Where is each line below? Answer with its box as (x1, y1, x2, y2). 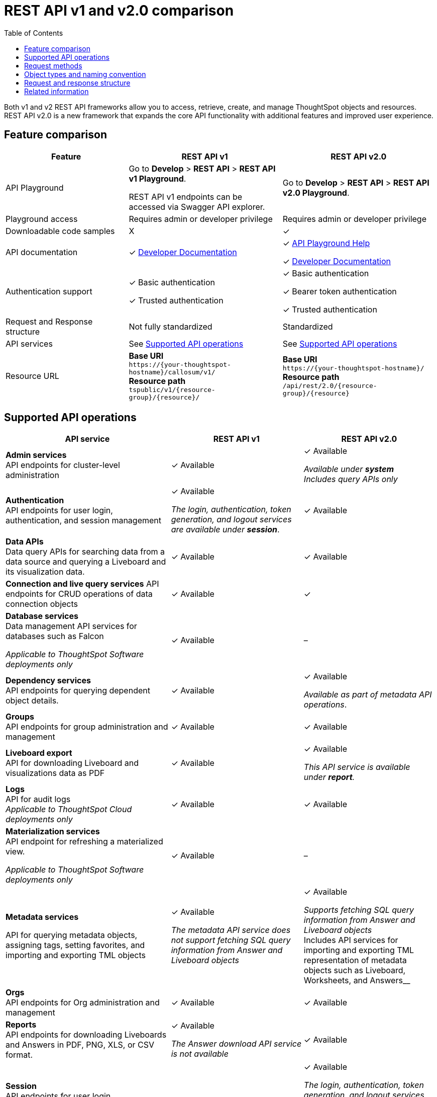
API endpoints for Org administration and (6, 997, 160, 1008)
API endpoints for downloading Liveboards (6, 1030, 167, 1040)
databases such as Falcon (6, 631, 104, 642)
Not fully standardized (129, 321, 212, 332)
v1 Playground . (129, 173, 186, 184)
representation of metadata (303, 955, 407, 966)
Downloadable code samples (6, 225, 115, 236)
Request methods (24, 61, 82, 70)
